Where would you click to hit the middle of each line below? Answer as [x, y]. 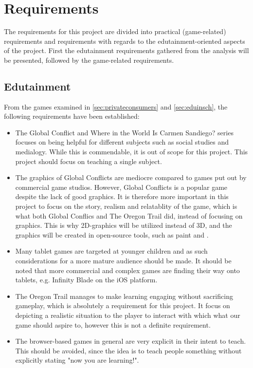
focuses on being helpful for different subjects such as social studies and [122, 142]
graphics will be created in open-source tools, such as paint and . [112, 234]
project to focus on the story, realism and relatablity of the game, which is [126, 206]
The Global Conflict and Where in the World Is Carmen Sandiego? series [124, 132]
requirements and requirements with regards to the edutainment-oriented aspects [125, 41]
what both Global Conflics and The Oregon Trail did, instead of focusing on [129, 215]
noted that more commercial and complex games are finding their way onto [127, 270]
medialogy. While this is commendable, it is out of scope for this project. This [132, 152]
